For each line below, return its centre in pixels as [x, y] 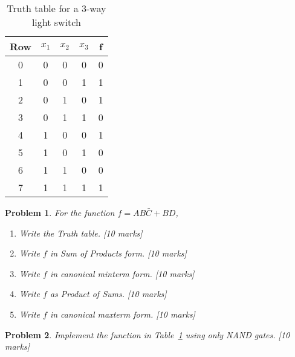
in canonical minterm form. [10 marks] [122, 273]
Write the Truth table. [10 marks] [81, 233]
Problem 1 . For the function [60, 212]
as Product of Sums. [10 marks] [108, 294]
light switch [56, 22]
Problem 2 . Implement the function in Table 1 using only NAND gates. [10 [147, 334]
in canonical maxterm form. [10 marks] [122, 314]
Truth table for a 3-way [57, 8]
